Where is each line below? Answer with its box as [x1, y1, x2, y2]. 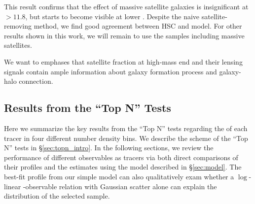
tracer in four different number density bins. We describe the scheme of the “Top [4, 133, 248, 143]
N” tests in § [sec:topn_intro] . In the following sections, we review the [4, 142, 214, 153]
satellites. [4, 40, 32, 50]
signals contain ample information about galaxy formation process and [4, 66, 217, 76]
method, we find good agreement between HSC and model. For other [34, 21, 242, 31]
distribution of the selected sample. [4, 191, 110, 201]
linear [4, 181, 21, 191]
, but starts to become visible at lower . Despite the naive [25, 11, 200, 21]
